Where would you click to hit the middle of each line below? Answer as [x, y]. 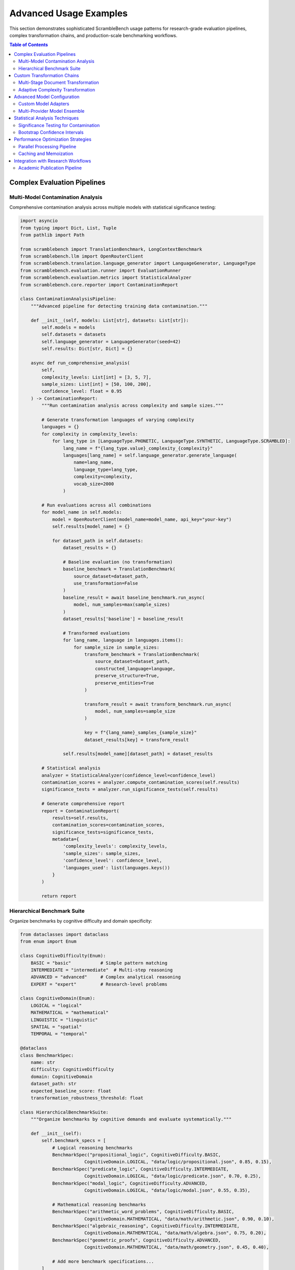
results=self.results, [80, 818]
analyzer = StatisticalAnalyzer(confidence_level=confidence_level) [128, 775]
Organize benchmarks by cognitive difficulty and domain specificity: [81, 921]
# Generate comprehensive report [83, 804]
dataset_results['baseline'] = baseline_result [123, 619]
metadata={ [66, 839]
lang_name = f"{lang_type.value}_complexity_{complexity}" [138, 448]
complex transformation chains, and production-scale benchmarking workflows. [93, 35]
